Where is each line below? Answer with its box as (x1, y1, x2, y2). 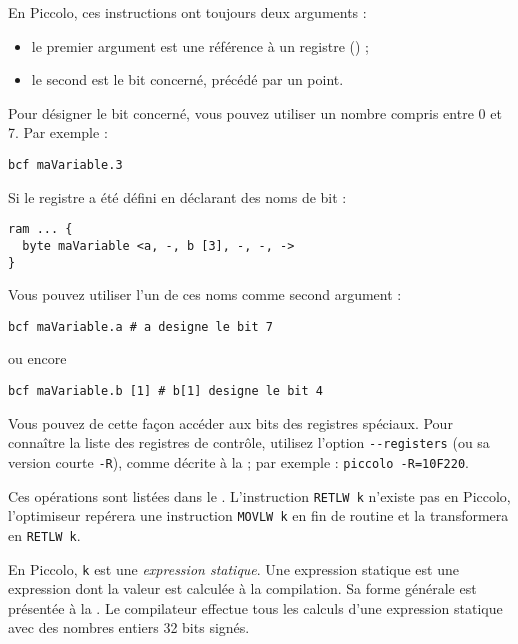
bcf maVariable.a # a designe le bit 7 (8, 319, 273, 334)
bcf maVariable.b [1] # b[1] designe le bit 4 (8, 384, 323, 399)
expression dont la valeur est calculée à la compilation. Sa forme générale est (8, 578, 477, 599)
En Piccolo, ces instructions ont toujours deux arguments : (8, 2, 367, 22)
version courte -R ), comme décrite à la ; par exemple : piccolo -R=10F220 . (8, 451, 469, 472)
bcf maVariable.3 (8, 157, 123, 172)
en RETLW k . (8, 524, 81, 545)
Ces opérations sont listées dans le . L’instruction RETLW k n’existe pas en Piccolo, (8, 485, 511, 506)
